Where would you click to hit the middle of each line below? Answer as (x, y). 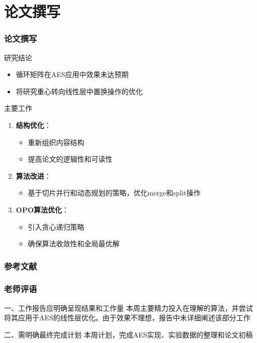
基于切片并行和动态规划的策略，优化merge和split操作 (114, 193)
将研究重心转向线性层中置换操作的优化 (79, 91)
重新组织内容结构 (56, 142)
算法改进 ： (33, 176)
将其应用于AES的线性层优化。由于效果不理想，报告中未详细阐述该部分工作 (127, 318)
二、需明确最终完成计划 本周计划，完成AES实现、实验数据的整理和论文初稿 (128, 334)
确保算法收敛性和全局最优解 (74, 244)
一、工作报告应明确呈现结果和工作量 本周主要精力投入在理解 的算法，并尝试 (128, 307)
